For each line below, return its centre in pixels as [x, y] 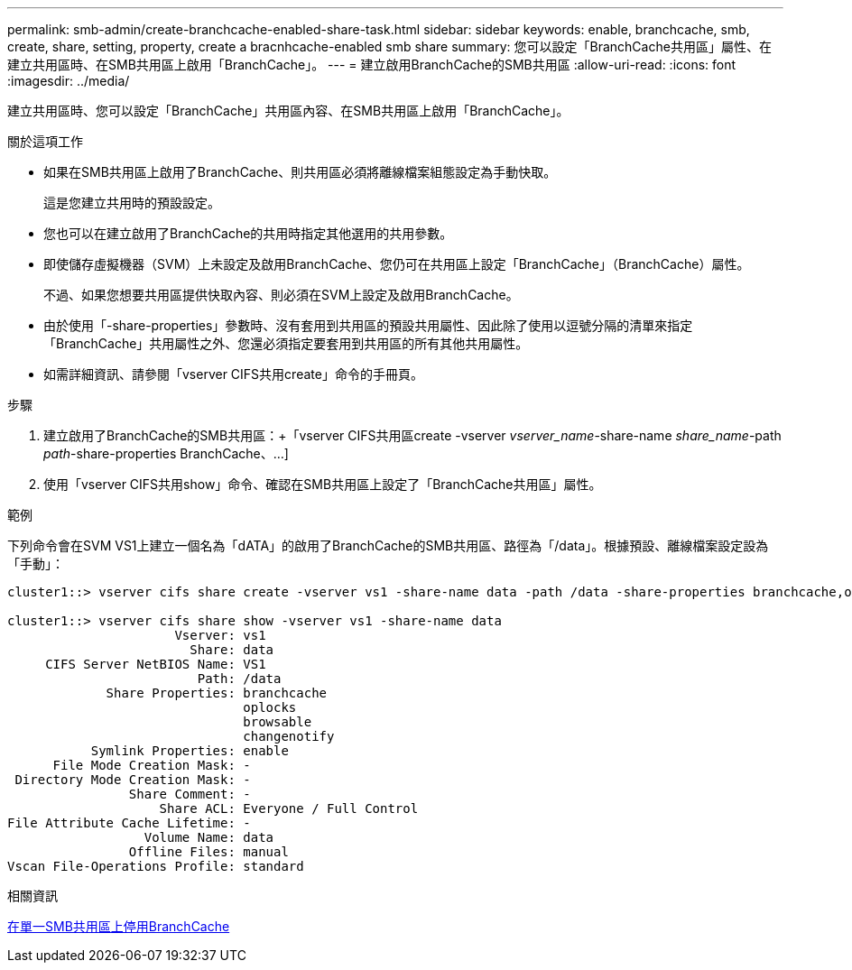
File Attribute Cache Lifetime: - [129, 823]
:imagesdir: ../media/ [69, 81]
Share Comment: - [190, 794]
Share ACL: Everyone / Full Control [289, 808]
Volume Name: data [209, 837]
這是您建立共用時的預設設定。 [132, 203]
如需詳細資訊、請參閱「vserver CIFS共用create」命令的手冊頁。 [233, 374]
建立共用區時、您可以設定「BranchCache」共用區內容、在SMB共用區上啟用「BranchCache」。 [288, 111]
